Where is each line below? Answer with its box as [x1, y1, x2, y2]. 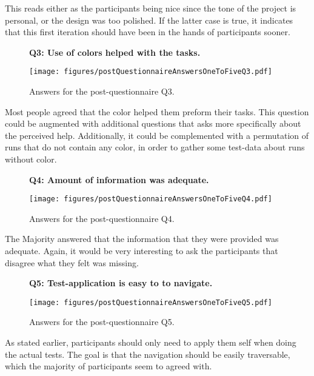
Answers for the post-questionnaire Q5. [29, 315, 175, 328]
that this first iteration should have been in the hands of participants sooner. [5, 25, 290, 38]
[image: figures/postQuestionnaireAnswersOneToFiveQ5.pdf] [29, 298, 272, 307]
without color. [5, 153, 57, 165]
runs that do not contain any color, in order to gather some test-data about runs [5, 141, 305, 153]
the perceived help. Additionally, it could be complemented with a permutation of [5, 129, 309, 141]
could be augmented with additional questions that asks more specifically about [5, 117, 301, 130]
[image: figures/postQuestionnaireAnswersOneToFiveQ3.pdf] [29, 67, 272, 76]
